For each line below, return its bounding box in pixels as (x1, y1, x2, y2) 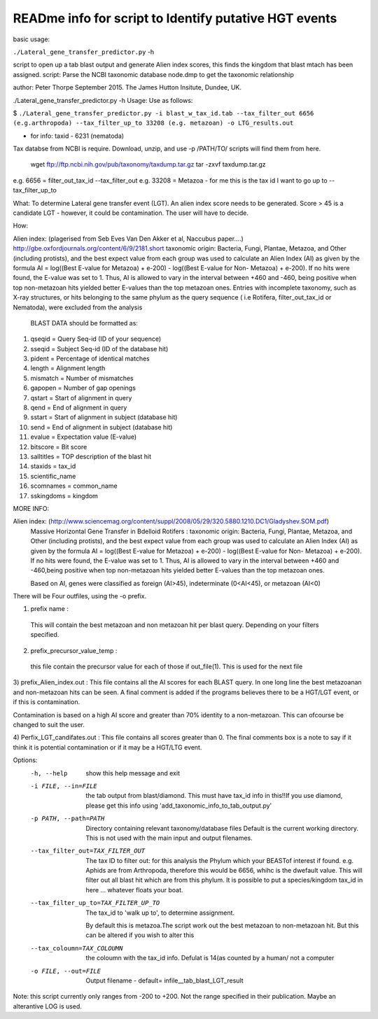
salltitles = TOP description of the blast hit (30, 452, 152, 461)
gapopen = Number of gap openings (30, 384, 136, 392)
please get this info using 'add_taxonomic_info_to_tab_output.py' (85, 801, 272, 810)
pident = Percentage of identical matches (30, 354, 150, 363)
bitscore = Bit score (30, 442, 87, 451)
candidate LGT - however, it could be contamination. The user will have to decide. (13, 209, 248, 217)
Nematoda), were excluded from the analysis (13, 303, 143, 311)
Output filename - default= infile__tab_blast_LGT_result (85, 976, 244, 985)
